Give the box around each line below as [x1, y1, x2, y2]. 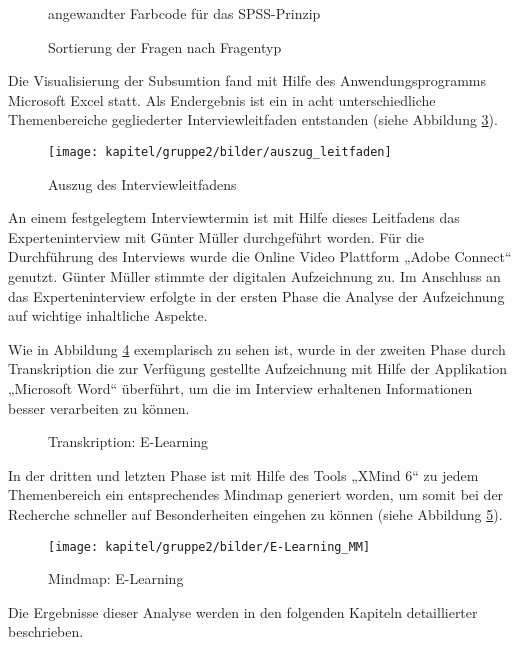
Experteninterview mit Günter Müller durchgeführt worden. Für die [8, 226, 424, 247]
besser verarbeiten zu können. [8, 397, 190, 418]
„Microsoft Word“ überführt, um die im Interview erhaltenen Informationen [8, 377, 473, 398]
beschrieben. [8, 621, 84, 642]
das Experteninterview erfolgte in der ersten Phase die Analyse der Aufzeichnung [8, 285, 505, 306]
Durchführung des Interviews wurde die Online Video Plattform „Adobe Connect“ [8, 246, 512, 267]
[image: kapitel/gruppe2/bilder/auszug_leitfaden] [48, 144, 392, 159]
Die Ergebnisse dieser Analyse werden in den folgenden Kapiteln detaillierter [8, 601, 478, 622]
